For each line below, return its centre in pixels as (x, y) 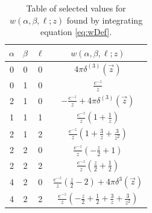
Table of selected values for (76, 8)
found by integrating (105, 20)
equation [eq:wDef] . (76, 32)
